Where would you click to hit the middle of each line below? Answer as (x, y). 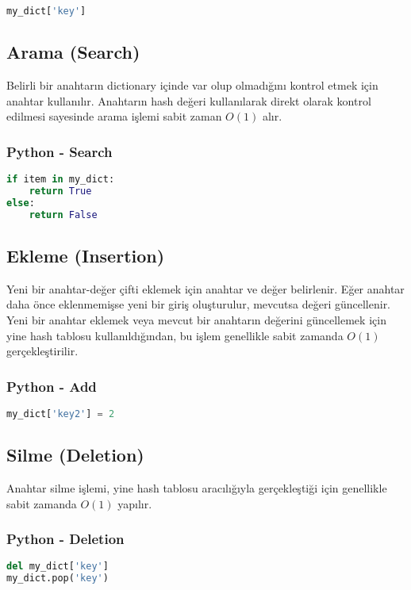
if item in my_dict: (61, 180)
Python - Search (60, 151)
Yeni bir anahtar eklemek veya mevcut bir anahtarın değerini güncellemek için (196, 319)
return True (60, 191)
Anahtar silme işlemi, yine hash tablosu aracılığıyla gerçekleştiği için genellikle (197, 488)
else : (21, 203)
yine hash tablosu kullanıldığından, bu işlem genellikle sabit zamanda (175, 335)
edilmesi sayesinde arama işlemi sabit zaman (114, 116)
